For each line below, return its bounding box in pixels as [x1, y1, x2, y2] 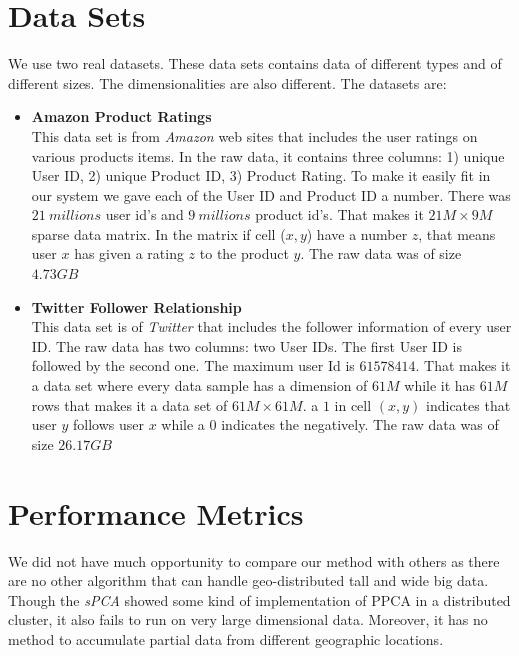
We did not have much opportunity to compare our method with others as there [8, 550, 500, 571]
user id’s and [105, 204, 184, 225]
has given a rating [74, 243, 184, 264]
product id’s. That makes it [255, 204, 424, 225]
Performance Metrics [8, 492, 304, 533]
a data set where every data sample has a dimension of [31, 375, 368, 396]
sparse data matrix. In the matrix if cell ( [31, 223, 286, 244]
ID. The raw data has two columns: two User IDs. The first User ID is [31, 335, 462, 356]
